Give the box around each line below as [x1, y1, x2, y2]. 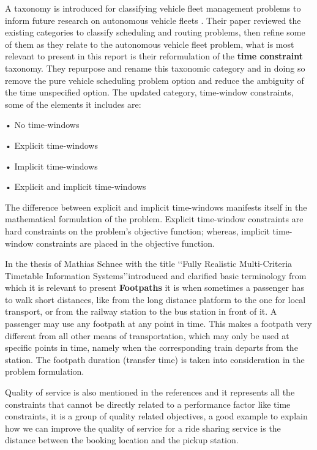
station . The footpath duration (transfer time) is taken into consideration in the [5, 353, 305, 366]
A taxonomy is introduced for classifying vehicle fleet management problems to [5, 2, 301, 14]
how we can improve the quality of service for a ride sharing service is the [5, 421, 281, 434]
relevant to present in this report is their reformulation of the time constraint [5, 50, 304, 62]
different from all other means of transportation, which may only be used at [5, 329, 289, 342]
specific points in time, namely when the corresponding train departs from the [5, 341, 298, 354]
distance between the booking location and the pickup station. [5, 433, 239, 446]
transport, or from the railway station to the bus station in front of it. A [5, 305, 277, 318]
